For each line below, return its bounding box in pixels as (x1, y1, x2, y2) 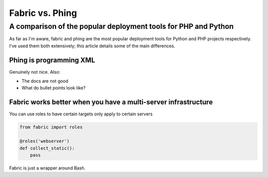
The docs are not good (21, 78, 68, 84)
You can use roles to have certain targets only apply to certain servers (9, 111, 153, 117)
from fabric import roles (19, 124, 83, 130)
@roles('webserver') (19, 138, 69, 144)
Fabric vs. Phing (9, 7, 77, 18)
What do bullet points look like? (21, 85, 86, 91)
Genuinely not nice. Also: (9, 69, 61, 75)
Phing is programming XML (9, 56, 95, 64)
